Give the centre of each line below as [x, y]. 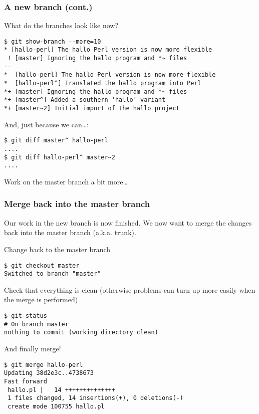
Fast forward [26, 381]
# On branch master [36, 324]
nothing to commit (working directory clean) [81, 333]
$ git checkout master [42, 265]
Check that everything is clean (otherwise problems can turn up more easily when [130, 289]
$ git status [26, 316]
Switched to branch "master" [53, 274]
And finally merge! [33, 348]
